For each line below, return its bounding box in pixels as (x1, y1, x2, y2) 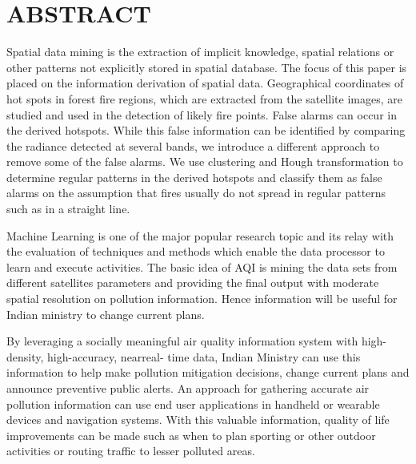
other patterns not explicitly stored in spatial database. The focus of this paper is (6, 59, 407, 75)
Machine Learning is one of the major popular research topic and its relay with (6, 227, 394, 244)
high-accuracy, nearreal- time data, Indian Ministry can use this (47, 348, 361, 365)
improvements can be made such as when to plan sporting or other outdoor (6, 426, 376, 443)
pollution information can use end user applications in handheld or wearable (6, 395, 380, 412)
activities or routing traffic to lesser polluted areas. (6, 442, 255, 459)
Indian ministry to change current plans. (6, 305, 205, 322)
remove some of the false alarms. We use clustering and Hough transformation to (6, 153, 403, 170)
